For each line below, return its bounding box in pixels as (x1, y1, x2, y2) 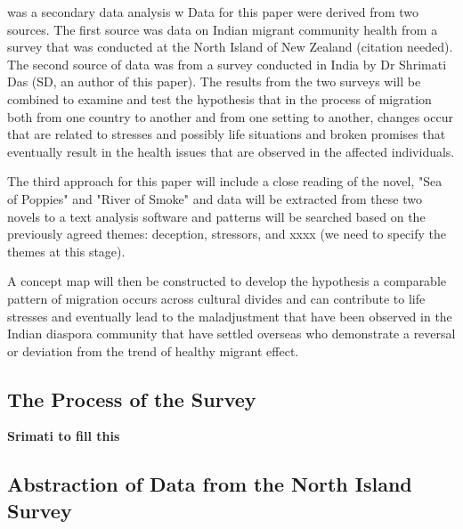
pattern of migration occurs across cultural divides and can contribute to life (7, 289, 426, 307)
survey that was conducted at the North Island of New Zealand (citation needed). (7, 37, 453, 56)
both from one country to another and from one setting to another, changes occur (7, 107, 453, 126)
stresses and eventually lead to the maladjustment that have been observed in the (7, 306, 452, 325)
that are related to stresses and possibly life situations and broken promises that (7, 125, 446, 143)
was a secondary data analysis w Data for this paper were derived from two (7, 3, 418, 20)
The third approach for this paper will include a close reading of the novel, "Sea (7, 172, 443, 191)
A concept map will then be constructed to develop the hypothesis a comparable (7, 272, 447, 290)
